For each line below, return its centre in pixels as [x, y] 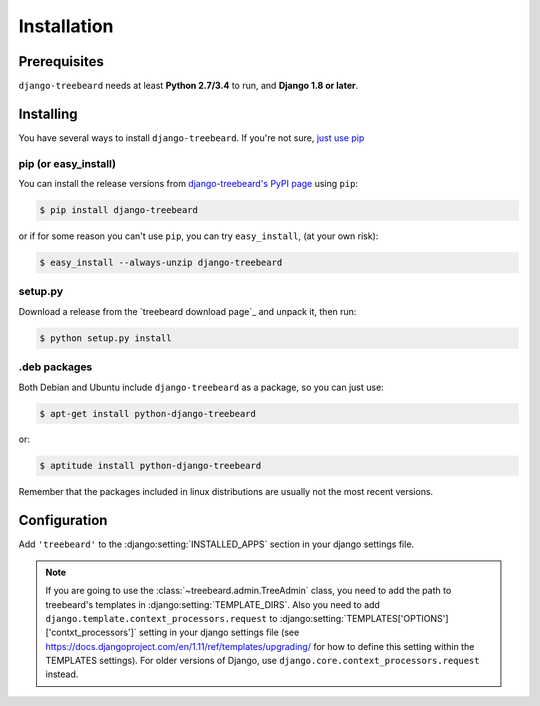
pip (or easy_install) [67, 163]
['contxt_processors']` [91, 632]
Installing [48, 113]
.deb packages [55, 367]
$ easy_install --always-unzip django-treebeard [161, 263]
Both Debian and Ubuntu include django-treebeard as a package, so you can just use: [201, 387]
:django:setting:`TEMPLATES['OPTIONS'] [364, 618]
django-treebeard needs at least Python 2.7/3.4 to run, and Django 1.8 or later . [188, 86]
